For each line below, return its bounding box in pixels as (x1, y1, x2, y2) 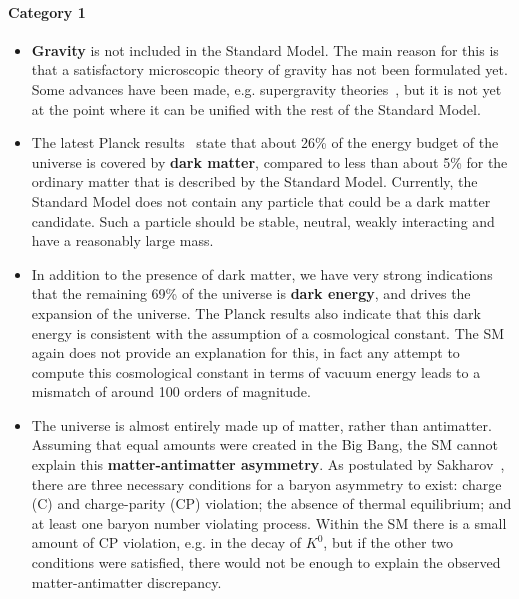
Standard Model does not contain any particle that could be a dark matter (31, 190, 491, 211)
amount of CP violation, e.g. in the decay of (31, 532, 302, 553)
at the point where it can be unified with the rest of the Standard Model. (31, 98, 481, 119)
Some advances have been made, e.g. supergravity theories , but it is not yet (31, 78, 502, 99)
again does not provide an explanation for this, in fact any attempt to (31, 342, 460, 363)
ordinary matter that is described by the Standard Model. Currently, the (31, 171, 478, 192)
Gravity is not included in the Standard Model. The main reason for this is (31, 39, 499, 60)
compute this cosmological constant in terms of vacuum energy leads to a (31, 361, 481, 382)
